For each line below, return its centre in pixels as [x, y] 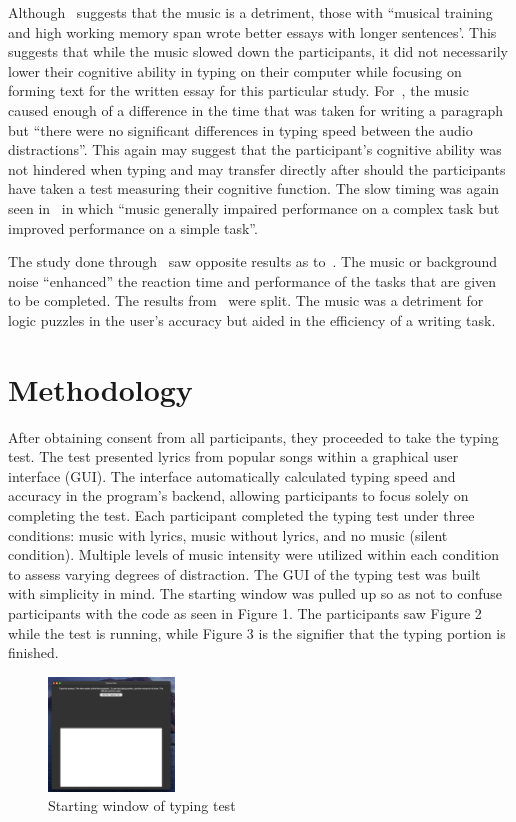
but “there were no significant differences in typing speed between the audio [240, 129]
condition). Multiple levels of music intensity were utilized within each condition [254, 554]
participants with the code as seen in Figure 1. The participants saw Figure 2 [245, 612]
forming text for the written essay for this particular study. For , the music [238, 90]
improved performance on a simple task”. [133, 227]
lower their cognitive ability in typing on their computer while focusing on [235, 70]
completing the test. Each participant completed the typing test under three [241, 515]
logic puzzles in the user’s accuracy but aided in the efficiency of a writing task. [252, 319]
